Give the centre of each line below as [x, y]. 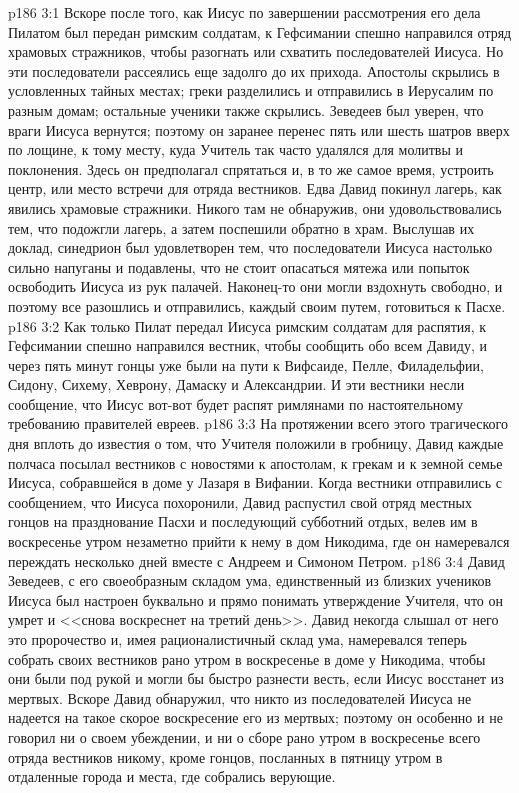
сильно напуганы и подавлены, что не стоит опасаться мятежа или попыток [239, 266]
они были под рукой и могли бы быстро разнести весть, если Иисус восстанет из [256, 678]
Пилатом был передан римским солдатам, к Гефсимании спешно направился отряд [260, 31]
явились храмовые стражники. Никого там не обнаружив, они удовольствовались [255, 207]
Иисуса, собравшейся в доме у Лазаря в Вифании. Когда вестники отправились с [255, 482]
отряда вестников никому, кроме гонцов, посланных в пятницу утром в [225, 756]
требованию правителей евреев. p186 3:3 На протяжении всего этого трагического [258, 423]
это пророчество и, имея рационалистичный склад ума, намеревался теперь [237, 639]
